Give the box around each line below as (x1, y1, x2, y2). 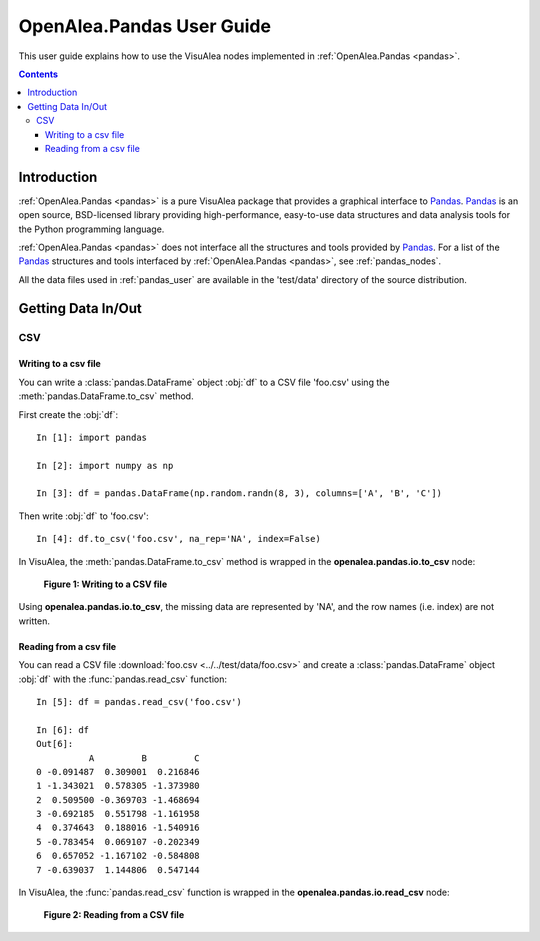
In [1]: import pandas (36, 431, 148, 443)
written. (18, 615, 50, 627)
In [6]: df (36, 724, 90, 735)
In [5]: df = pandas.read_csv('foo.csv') (36, 696, 242, 707)
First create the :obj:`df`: (18, 408, 119, 420)
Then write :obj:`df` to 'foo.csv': (18, 510, 149, 522)
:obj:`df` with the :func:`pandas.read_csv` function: (18, 673, 228, 685)
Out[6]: (36, 738, 74, 750)
